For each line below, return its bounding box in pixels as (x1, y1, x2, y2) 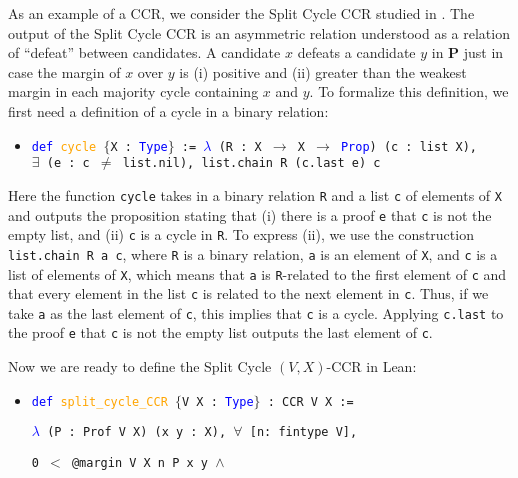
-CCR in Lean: (326, 356, 417, 377)
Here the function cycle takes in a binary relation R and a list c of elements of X (8, 184, 502, 205)
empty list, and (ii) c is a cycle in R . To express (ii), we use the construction (8, 224, 474, 245)
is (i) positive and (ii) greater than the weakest (179, 61, 467, 82)
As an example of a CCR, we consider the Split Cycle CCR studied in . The (8, 3, 475, 23)
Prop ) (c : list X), (340, 139, 477, 154)
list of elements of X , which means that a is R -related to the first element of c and (8, 263, 507, 284)
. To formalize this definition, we (309, 81, 509, 102)
